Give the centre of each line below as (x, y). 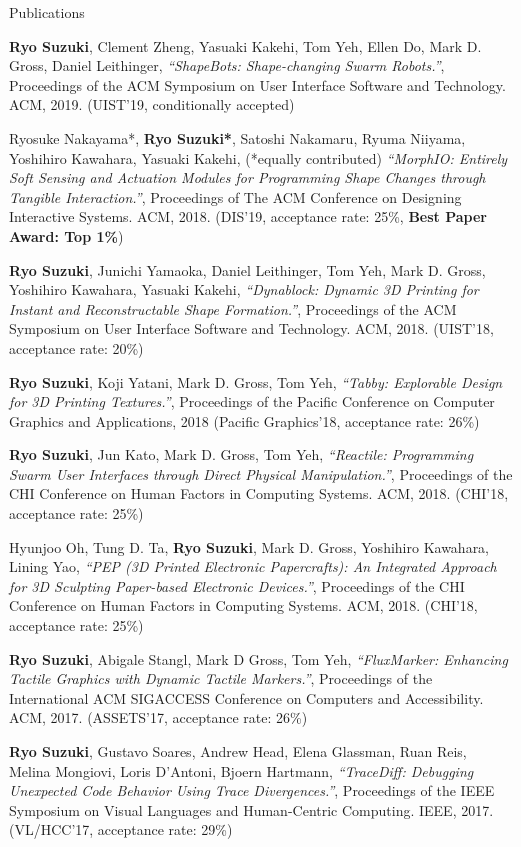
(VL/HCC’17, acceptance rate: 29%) (121, 829)
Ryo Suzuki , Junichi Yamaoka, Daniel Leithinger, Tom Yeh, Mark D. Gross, (247, 269)
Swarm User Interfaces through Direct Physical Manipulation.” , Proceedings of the (261, 473)
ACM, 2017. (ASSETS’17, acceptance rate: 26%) (158, 717)
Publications (47, 12)
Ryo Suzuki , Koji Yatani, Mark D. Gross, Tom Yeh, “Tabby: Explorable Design (256, 381)
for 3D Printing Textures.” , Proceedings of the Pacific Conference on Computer (252, 401)
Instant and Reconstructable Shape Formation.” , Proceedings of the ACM (233, 308)
